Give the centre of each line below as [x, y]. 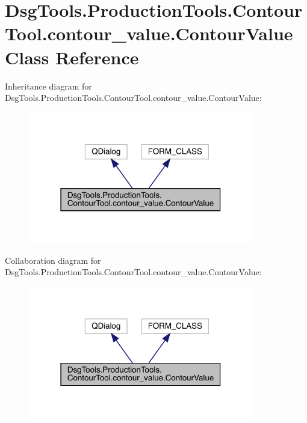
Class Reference [72, 57]
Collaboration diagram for [53, 260]
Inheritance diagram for [48, 86]
